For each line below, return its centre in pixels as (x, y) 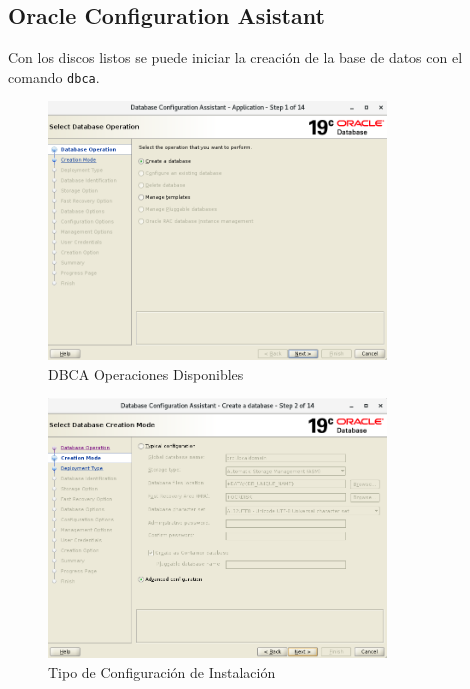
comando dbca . (54, 76)
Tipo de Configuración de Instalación (162, 671)
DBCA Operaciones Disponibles (146, 373)
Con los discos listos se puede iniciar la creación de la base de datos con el (235, 57)
